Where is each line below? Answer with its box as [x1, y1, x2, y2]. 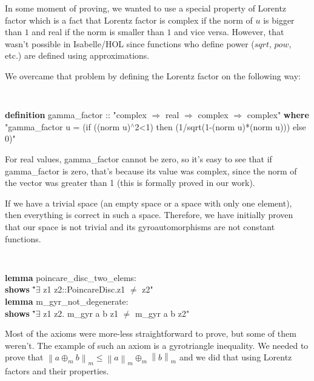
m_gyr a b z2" [135, 306, 190, 319]
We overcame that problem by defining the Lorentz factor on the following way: [5, 69, 301, 82]
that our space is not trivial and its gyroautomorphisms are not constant [5, 220, 275, 233]
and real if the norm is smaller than [32, 25, 164, 38]
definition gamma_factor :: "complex [5, 108, 147, 121]
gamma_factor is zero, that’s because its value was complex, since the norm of [5, 164, 297, 177]
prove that [5, 351, 44, 363]
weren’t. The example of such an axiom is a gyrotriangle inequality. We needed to [5, 339, 309, 351]
